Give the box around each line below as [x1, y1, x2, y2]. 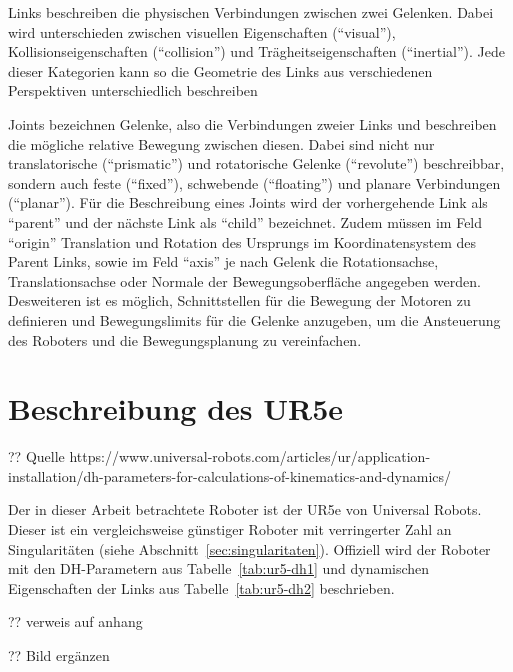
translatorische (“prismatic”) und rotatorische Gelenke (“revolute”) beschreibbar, [8, 153, 505, 174]
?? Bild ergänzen [8, 644, 110, 665]
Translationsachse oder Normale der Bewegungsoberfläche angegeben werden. [8, 270, 481, 291]
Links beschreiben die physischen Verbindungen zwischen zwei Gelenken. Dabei [8, 2, 494, 22]
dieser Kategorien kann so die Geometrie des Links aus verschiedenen [8, 60, 433, 81]
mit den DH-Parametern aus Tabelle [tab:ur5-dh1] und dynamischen [8, 558, 430, 579]
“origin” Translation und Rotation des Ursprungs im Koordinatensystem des [8, 231, 477, 252]
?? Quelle [8, 446, 65, 467]
